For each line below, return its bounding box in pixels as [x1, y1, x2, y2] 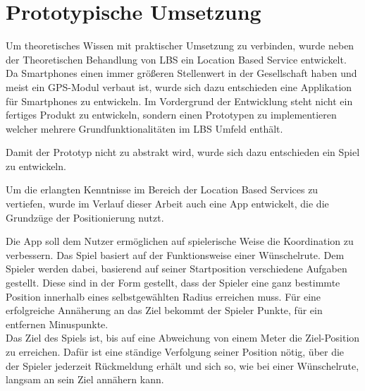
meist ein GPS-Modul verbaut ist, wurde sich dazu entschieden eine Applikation [6, 79, 352, 94]
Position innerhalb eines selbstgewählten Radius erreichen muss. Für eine [6, 289, 321, 303]
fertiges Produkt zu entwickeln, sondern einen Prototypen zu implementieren [6, 107, 337, 122]
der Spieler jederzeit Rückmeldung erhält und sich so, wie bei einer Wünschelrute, [6, 358, 359, 373]
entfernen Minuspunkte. [6, 316, 109, 331]
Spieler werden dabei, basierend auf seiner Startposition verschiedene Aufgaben [6, 261, 347, 276]
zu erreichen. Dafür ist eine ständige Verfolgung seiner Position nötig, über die [6, 344, 345, 359]
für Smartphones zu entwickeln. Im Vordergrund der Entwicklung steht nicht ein [6, 93, 353, 108]
